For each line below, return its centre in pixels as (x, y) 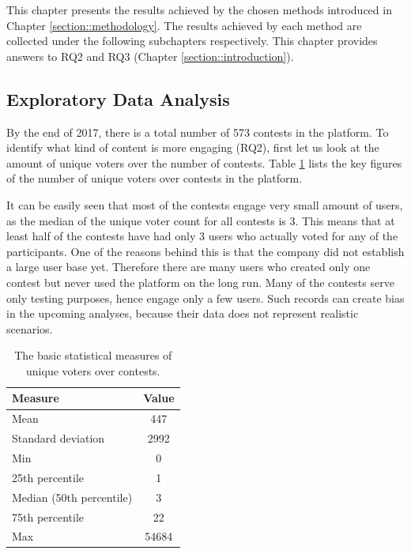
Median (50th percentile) (72, 497)
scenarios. (30, 328)
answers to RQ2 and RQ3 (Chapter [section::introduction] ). (150, 56)
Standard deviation (58, 438)
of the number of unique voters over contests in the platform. (155, 178)
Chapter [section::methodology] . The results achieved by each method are (184, 25)
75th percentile (48, 516)
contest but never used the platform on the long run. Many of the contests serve (200, 282)
